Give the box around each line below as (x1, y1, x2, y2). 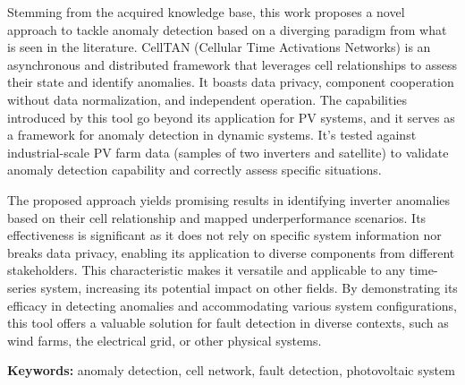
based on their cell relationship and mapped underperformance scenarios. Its (7, 208, 427, 227)
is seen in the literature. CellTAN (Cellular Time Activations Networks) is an (7, 38, 431, 56)
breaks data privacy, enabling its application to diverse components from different (7, 243, 455, 261)
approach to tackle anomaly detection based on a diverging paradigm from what (7, 20, 447, 38)
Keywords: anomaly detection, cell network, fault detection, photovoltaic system (7, 361, 455, 380)
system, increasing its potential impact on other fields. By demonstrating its (40, 278, 458, 296)
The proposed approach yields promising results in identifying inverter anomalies (7, 190, 451, 209)
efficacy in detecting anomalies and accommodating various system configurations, (7, 295, 457, 314)
